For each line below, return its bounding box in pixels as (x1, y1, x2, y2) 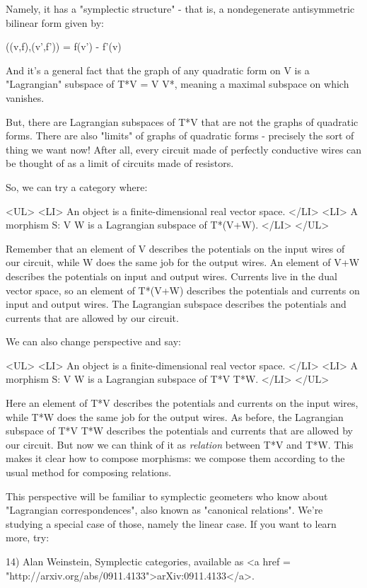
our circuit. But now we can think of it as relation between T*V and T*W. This (6, 437, 354, 451)
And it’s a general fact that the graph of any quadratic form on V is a (6, 62, 310, 77)
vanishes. (6, 90, 45, 105)
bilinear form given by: (6, 15, 104, 30)
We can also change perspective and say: (6, 334, 181, 349)
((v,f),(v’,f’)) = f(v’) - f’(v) (6, 39, 122, 54)
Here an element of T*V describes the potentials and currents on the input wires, (6, 396, 359, 410)
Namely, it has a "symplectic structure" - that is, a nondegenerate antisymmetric (6, 1, 355, 16)
